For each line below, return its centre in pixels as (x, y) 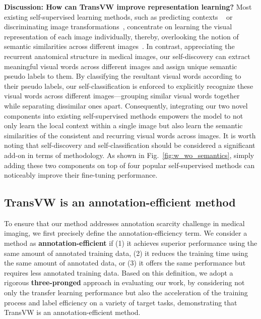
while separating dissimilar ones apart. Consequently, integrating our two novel (126, 105)
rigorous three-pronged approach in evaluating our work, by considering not (124, 282)
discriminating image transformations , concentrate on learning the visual (118, 26)
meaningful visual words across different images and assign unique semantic (121, 66)
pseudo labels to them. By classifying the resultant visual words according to (123, 76)
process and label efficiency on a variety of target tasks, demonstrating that (121, 302)
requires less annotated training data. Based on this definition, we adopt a (119, 272)
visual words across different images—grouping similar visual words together (122, 96)
